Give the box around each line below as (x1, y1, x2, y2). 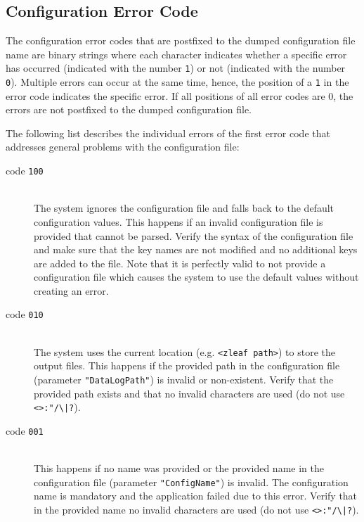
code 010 (6, 307, 44, 322)
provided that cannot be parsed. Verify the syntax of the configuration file (34, 228, 353, 243)
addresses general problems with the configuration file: (6, 139, 240, 154)
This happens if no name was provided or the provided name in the (34, 461, 324, 476)
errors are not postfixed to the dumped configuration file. (6, 102, 252, 117)
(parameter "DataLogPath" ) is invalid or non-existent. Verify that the (34, 371, 334, 386)
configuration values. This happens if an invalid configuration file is (34, 214, 323, 229)
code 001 (6, 423, 44, 438)
